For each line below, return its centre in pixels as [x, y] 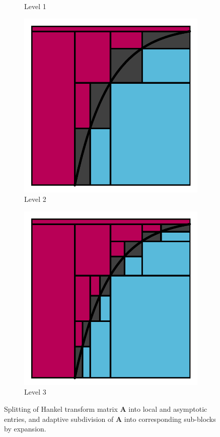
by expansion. [25, 429]
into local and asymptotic [168, 408]
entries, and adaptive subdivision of [59, 419]
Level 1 [35, 6]
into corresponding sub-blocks [170, 419]
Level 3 [35, 392]
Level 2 [35, 199]
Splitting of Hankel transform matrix [61, 408]
